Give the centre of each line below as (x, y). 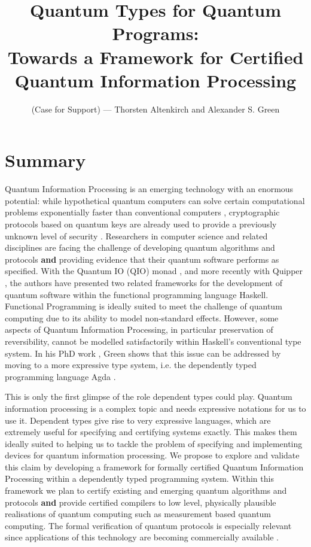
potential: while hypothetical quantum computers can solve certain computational (155, 200)
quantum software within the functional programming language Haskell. (137, 294)
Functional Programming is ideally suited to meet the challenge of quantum (144, 306)
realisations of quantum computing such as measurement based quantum (138, 514)
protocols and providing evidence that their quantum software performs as (142, 259)
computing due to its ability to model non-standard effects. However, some (142, 317)
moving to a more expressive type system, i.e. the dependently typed (131, 365)
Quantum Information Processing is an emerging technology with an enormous (149, 189)
